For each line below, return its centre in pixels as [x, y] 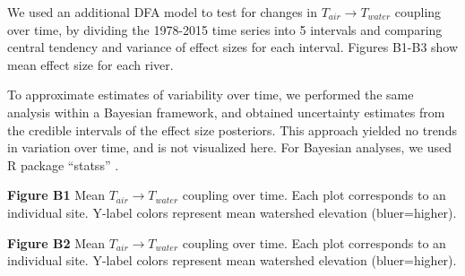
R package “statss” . [63, 164]
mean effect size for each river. [90, 64]
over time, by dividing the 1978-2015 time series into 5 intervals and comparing [225, 29]
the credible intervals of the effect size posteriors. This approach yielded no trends [232, 129]
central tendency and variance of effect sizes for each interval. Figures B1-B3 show [233, 47]
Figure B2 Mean [56, 242]
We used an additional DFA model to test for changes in [162, 12]
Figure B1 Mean [56, 195]
